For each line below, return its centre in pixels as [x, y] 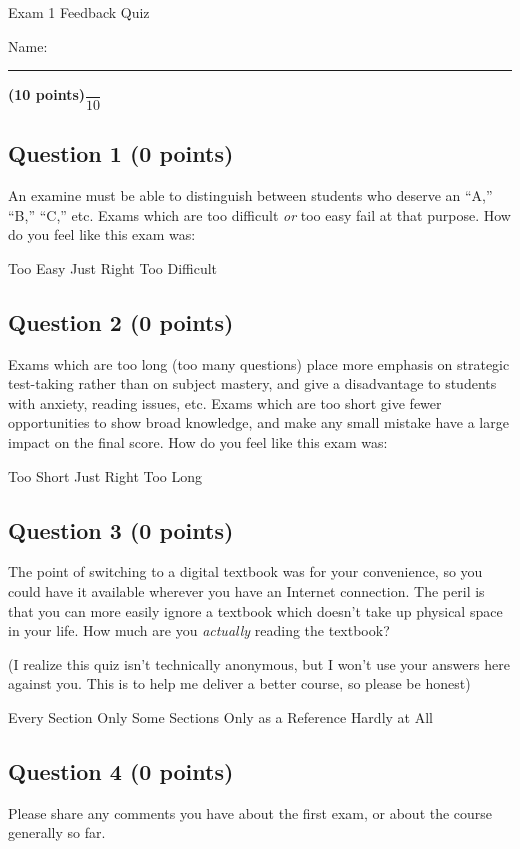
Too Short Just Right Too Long [105, 475]
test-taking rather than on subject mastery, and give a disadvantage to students [252, 383]
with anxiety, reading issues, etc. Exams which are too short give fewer [225, 402]
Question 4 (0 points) [121, 770]
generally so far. [57, 832]
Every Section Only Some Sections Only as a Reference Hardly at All [220, 716]
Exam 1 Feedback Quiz [79, 12]
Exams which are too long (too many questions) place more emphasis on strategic [259, 363]
